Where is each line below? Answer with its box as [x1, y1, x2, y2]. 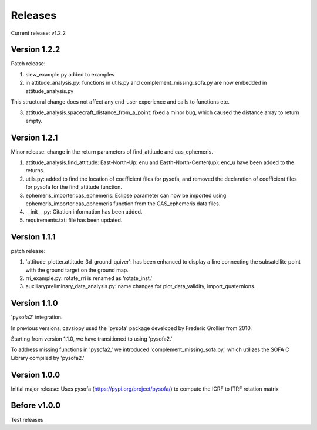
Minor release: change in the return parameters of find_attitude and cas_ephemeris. [11, 148, 214, 155]
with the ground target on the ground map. [25, 266, 129, 274]
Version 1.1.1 [11, 232, 56, 242]
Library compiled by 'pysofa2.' [11, 354, 85, 361]
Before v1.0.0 [11, 401, 61, 411]
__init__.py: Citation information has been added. [25, 208, 143, 215]
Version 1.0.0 [11, 369, 60, 379]
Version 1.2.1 [11, 132, 58, 142]
